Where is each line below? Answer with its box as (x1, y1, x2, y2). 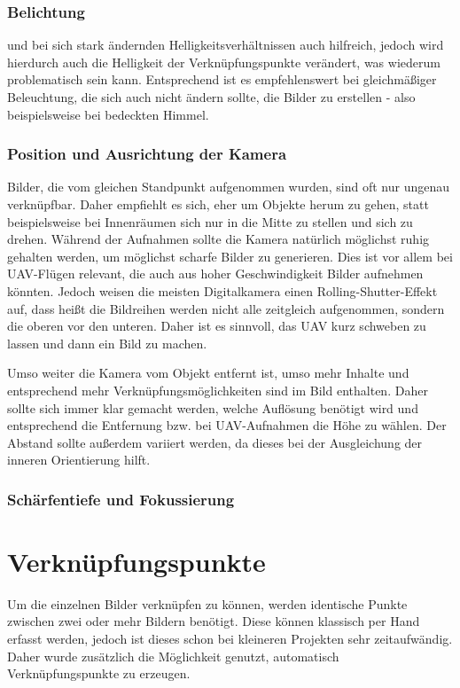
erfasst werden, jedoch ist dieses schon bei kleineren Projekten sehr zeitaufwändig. (7, 629, 453, 648)
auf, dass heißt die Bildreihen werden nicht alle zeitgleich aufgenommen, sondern (7, 299, 445, 317)
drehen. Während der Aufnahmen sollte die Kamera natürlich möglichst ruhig (7, 230, 430, 248)
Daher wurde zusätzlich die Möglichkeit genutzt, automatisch (7, 646, 339, 665)
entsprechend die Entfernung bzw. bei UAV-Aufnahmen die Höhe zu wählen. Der (7, 416, 447, 434)
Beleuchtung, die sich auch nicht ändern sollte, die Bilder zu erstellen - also (7, 88, 416, 106)
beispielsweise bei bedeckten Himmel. (7, 105, 209, 123)
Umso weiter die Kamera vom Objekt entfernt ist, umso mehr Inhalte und (7, 364, 409, 382)
